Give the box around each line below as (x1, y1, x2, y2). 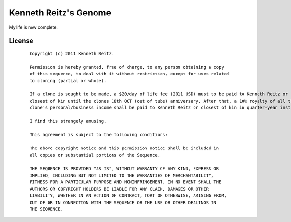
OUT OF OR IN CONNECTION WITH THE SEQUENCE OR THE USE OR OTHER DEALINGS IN (30, 200, 217, 205)
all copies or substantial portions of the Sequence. (30, 152, 160, 158)
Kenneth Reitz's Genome (9, 7, 112, 18)
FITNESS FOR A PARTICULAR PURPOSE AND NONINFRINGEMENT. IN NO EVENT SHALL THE (30, 179, 222, 185)
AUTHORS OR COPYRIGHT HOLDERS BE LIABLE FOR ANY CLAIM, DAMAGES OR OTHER (30, 186, 209, 192)
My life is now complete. (9, 24, 58, 30)
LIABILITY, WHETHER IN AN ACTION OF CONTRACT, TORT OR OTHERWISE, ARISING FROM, (30, 193, 227, 198)
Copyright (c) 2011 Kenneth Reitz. (30, 51, 114, 56)
